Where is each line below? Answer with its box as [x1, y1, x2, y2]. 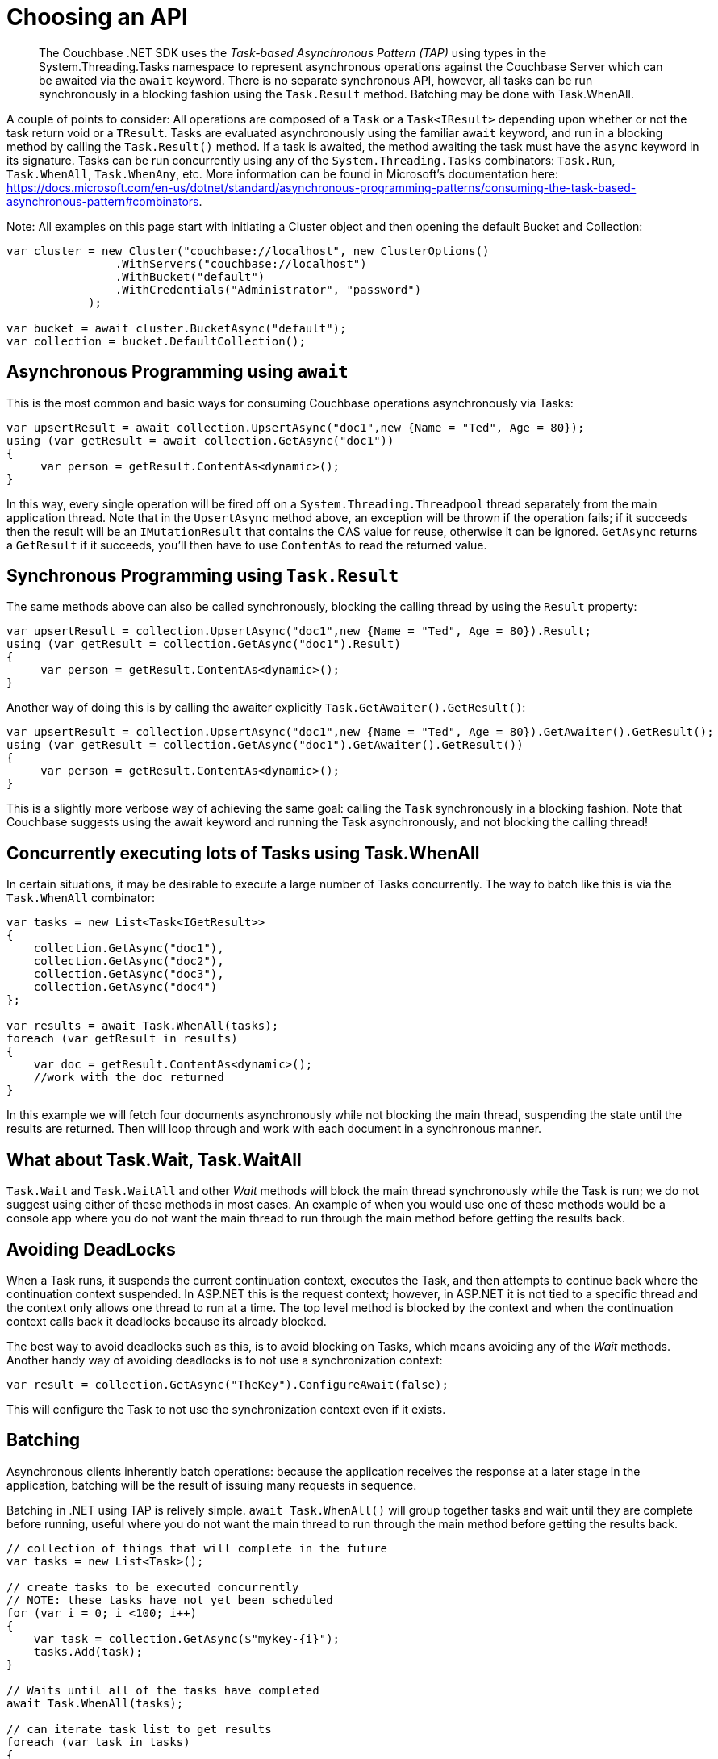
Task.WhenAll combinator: [6, 891, 155, 905]
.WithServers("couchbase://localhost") [115, 257, 367, 270]
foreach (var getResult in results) [6, 1032, 238, 1046]
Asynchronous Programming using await [6, 361, 349, 382]
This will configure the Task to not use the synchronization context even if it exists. [6, 1402, 446, 1416]
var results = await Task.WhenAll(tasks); [6, 1019, 279, 1033]
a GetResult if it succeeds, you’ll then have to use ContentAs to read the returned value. [6, 537, 487, 552]
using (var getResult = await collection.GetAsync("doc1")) [6, 433, 394, 447]
